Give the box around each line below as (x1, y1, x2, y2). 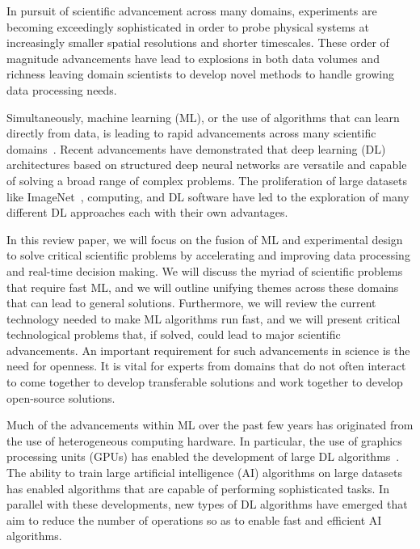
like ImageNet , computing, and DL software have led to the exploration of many (6, 188, 409, 205)
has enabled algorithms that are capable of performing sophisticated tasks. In (6, 479, 389, 496)
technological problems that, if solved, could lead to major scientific (6, 326, 341, 343)
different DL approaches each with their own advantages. (6, 204, 288, 221)
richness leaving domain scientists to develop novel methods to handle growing (6, 65, 395, 82)
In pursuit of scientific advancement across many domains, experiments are (6, 2, 377, 19)
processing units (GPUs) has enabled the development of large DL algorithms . (6, 448, 400, 465)
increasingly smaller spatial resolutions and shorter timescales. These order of (6, 34, 389, 51)
